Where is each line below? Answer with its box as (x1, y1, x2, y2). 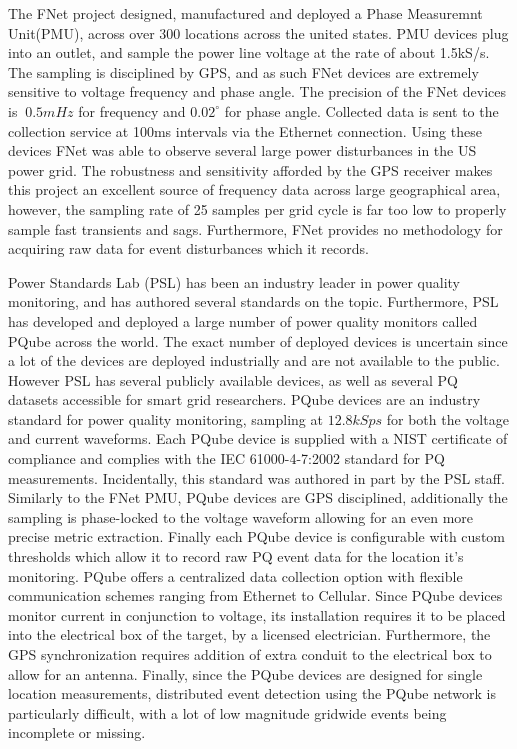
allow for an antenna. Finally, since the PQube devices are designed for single (8, 663, 483, 684)
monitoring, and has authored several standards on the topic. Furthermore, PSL (8, 291, 499, 312)
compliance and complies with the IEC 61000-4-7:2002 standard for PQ (8, 448, 445, 469)
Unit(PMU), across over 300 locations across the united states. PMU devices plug (8, 22, 509, 43)
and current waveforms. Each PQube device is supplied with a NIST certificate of (8, 428, 508, 449)
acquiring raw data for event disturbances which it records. (8, 238, 369, 259)
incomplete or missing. (8, 722, 146, 743)
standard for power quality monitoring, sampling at (8, 408, 323, 429)
